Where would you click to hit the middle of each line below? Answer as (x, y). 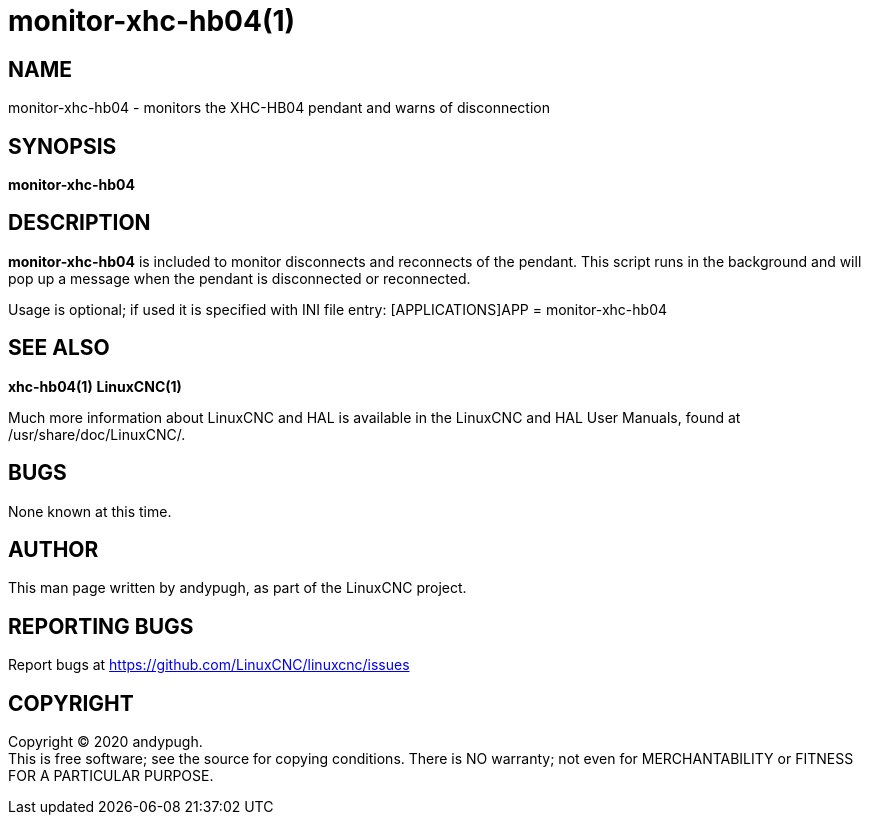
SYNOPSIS (62, 146)
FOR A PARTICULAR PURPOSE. (111, 776)
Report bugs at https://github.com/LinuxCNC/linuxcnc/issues (209, 665)
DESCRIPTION (79, 223)
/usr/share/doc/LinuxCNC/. (97, 434)
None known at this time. (90, 511)
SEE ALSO (59, 348)
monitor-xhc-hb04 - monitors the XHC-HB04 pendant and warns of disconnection (279, 108)
